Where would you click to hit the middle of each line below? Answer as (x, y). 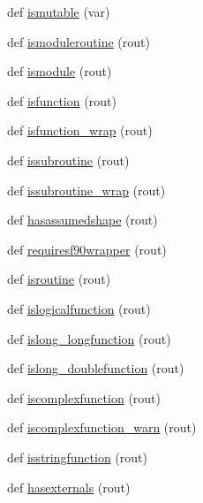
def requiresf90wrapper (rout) (87, 249)
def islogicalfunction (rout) (79, 308)
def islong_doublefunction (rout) (96, 368)
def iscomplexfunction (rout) (84, 397)
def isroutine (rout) (59, 279)
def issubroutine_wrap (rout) (86, 190)
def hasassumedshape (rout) (83, 220)
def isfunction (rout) (62, 100)
